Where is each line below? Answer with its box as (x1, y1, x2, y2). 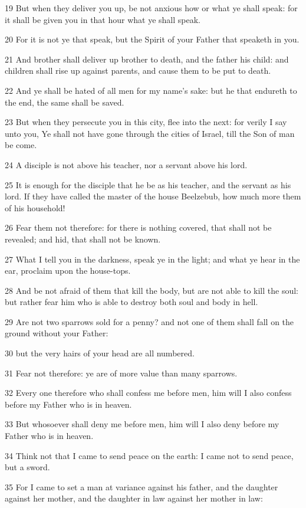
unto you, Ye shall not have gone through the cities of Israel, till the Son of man (5, 127, 295, 139)
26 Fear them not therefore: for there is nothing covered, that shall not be (5, 221, 272, 234)
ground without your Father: (5, 327, 108, 339)
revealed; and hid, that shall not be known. (5, 232, 161, 245)
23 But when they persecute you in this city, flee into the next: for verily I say (5, 116, 287, 128)
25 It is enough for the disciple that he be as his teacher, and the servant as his (5, 178, 291, 191)
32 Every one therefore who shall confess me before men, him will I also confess (5, 386, 292, 399)
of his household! (5, 201, 65, 214)
